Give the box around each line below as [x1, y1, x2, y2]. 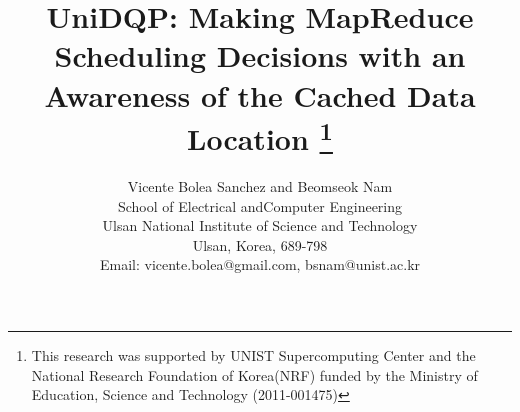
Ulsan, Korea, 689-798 [192, 234, 328, 255]
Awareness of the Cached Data [44, 74, 476, 115]
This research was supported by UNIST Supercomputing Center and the [31, 344, 476, 365]
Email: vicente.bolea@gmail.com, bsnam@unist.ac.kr [99, 254, 421, 275]
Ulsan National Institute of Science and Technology [102, 215, 418, 236]
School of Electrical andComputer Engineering [117, 195, 403, 216]
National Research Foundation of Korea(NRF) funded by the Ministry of [31, 364, 478, 385]
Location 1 [187, 113, 333, 159]
